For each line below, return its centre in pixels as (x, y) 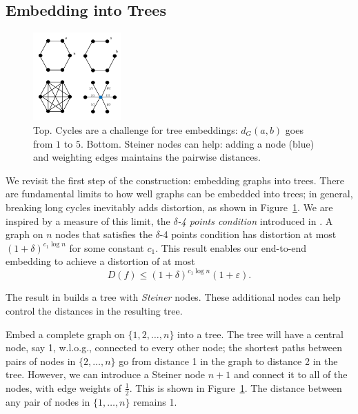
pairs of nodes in (41, 361)
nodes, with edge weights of (64, 387)
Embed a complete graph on (65, 334)
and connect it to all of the (290, 374)
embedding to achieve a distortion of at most (100, 261)
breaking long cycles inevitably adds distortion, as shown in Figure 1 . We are (169, 207)
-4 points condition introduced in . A (255, 220)
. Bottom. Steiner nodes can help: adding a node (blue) (197, 143)
